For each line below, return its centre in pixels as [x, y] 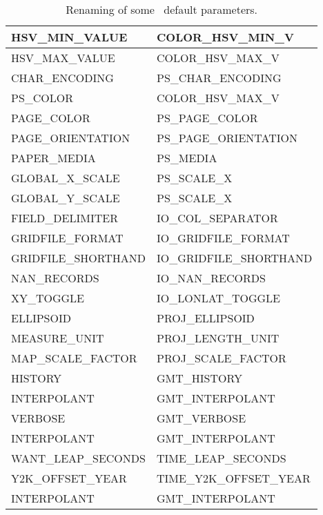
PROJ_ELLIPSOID [206, 318]
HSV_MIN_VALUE [69, 37]
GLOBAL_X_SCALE [66, 178]
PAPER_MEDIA [53, 158]
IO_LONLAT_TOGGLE [218, 298]
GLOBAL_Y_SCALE [66, 198]
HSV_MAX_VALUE [63, 58]
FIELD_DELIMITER [65, 218]
